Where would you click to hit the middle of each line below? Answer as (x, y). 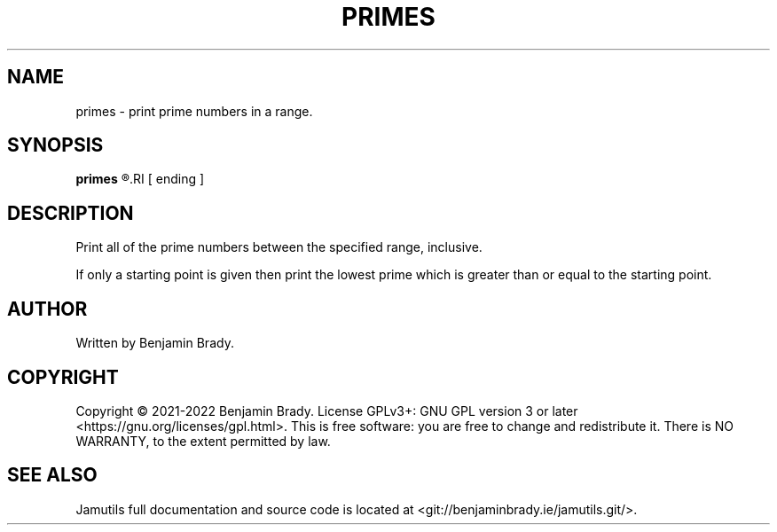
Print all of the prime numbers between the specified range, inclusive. (279, 247)
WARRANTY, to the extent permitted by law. (203, 441)
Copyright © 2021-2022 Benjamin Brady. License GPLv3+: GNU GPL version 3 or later (327, 411)
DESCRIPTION (71, 213)
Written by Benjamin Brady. (155, 343)
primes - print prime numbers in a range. (194, 111)
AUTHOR (47, 309)
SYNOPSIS (55, 145)
